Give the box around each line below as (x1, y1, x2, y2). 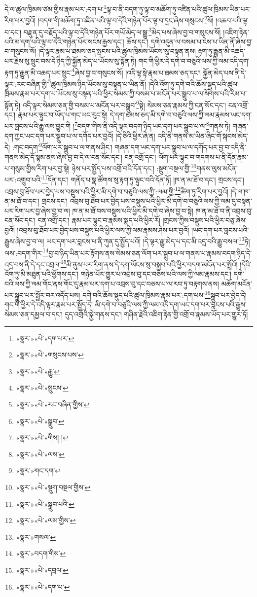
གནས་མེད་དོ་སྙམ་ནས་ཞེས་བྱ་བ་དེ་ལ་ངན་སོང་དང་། (4, 151, 122, 162)
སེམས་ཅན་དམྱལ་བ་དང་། (4, 309, 63, 319)
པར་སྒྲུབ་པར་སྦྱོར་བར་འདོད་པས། (4, 289, 80, 300)
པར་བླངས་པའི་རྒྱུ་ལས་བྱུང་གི (4, 121, 71, 131)
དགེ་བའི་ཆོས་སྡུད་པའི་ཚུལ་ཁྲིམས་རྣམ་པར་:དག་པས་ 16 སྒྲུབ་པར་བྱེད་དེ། (82, 288, 247, 300)
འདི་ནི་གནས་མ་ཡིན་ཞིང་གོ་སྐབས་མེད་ (157, 130, 249, 140)
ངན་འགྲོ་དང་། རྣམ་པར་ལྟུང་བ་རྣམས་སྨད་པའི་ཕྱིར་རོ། (37, 215, 160, 225)
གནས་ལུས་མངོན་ (196, 163, 238, 173)
